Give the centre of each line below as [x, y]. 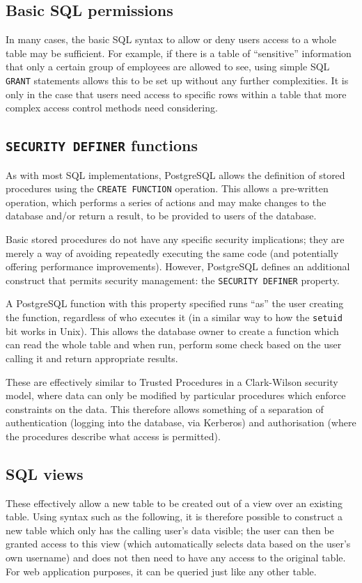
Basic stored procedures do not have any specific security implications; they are [175, 239]
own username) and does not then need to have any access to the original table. [176, 558]
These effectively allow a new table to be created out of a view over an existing [174, 503]
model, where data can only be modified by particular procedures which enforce [176, 395]
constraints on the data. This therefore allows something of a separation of [165, 409]
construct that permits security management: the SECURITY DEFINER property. [173, 280]
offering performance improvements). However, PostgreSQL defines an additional [178, 266]
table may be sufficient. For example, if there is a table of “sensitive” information [179, 53]
